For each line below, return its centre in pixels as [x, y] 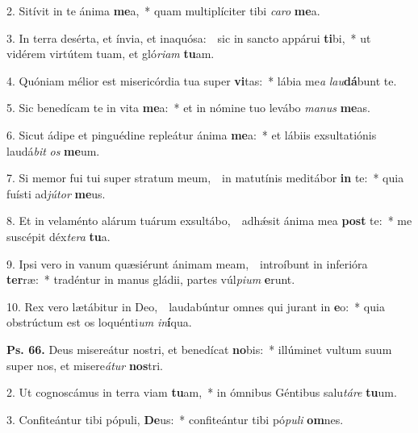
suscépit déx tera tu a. [59, 236]
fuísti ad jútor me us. [56, 193]
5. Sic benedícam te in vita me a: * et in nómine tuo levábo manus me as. [188, 108]
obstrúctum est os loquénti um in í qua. [99, 322]
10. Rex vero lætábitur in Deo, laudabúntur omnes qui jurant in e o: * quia [196, 306]
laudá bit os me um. [53, 150]
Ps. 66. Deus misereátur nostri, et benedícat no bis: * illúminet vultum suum [199, 349]
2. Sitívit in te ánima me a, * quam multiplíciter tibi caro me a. [163, 10]
